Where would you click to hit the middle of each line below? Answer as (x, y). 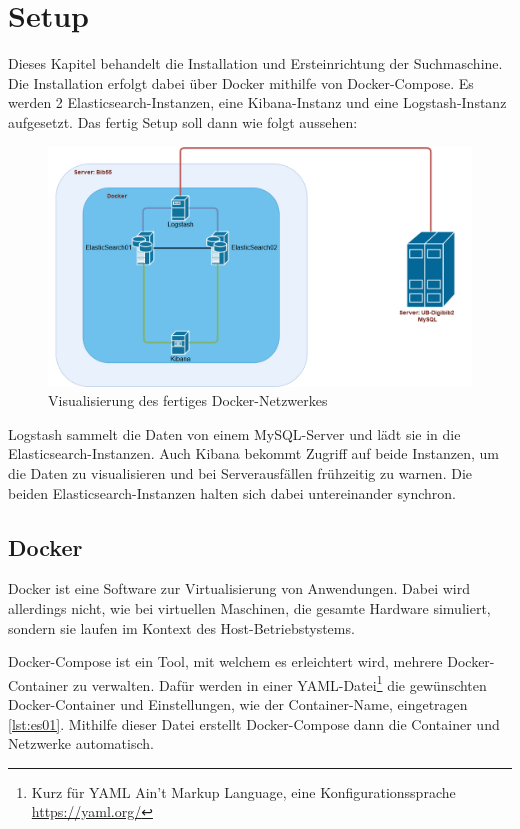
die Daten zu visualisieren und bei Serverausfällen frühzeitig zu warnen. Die (240, 473)
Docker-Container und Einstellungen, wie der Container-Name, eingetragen (238, 704)
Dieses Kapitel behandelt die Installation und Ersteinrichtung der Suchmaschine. (255, 63)
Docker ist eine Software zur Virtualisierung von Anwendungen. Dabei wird (239, 588)
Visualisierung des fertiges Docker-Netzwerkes (188, 400)
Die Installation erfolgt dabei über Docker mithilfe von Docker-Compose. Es (241, 82)
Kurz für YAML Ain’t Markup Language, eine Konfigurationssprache (243, 791)
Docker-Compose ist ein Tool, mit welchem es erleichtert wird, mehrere (225, 661)
